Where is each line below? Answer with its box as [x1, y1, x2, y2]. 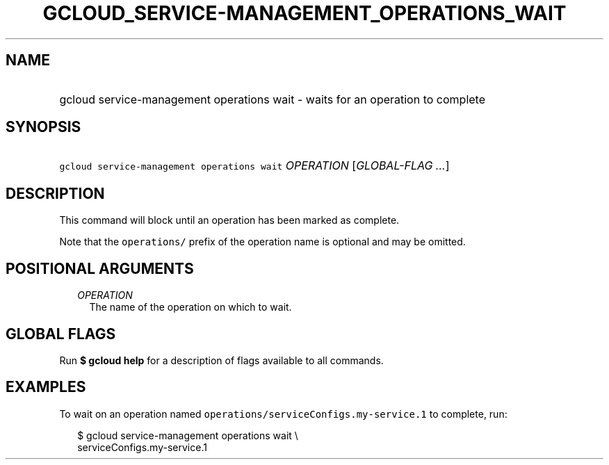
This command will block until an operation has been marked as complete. [59, 214, 400, 227]
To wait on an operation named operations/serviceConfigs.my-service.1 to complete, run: [59, 407, 507, 420]
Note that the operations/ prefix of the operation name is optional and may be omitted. [59, 236, 466, 248]
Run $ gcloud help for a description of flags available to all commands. [59, 354, 384, 366]
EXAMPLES [6, 378, 86, 396]
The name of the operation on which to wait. [89, 301, 292, 313]
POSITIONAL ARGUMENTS [6, 259, 194, 277]
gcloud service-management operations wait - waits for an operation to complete [59, 92, 485, 106]
